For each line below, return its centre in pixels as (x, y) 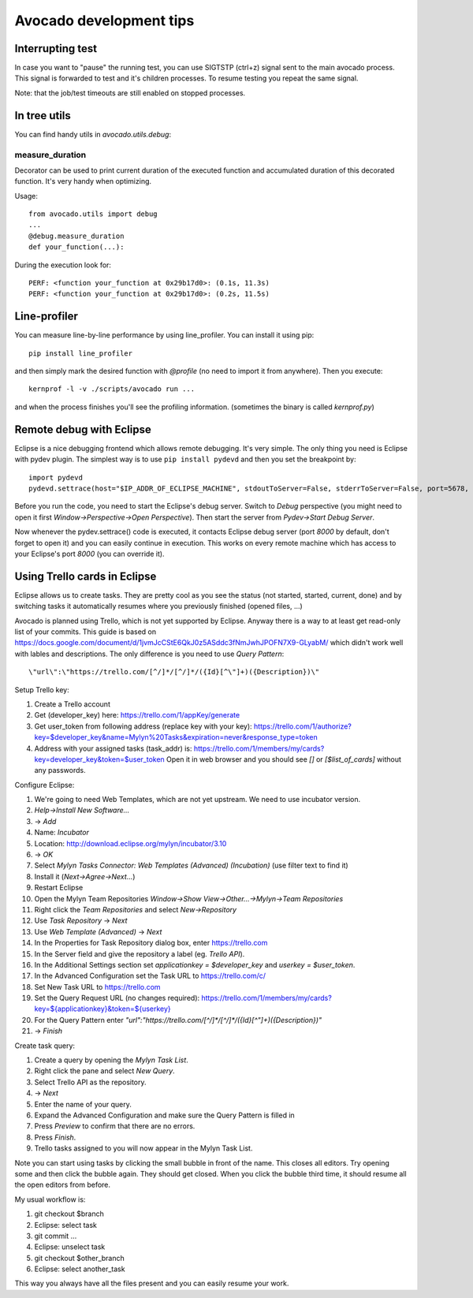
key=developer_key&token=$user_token (99, 759)
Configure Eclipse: (45, 785)
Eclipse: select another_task (80, 1269)
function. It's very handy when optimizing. (83, 181)
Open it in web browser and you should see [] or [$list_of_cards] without (283, 759)
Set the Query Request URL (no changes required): (117, 998)
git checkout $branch (69, 1214)
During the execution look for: (63, 265)
